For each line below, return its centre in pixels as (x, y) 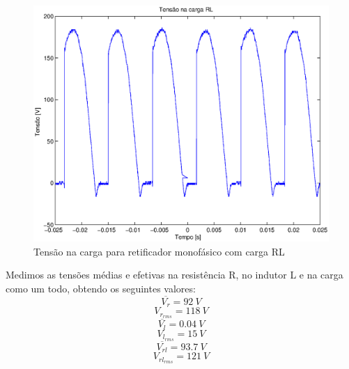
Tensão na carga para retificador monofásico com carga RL (159, 251)
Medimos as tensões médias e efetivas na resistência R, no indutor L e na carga (174, 275)
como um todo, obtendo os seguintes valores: (101, 288)
